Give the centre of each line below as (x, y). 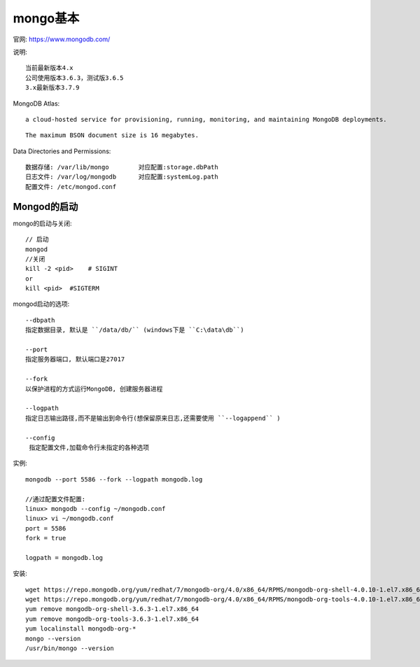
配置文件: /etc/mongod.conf (71, 187)
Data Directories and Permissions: (62, 151)
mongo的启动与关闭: (42, 223)
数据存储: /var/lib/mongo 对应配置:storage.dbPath (122, 167)
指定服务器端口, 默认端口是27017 (75, 359)
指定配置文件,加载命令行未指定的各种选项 (89, 447)
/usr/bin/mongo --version (70, 648)
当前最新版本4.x (49, 68)
